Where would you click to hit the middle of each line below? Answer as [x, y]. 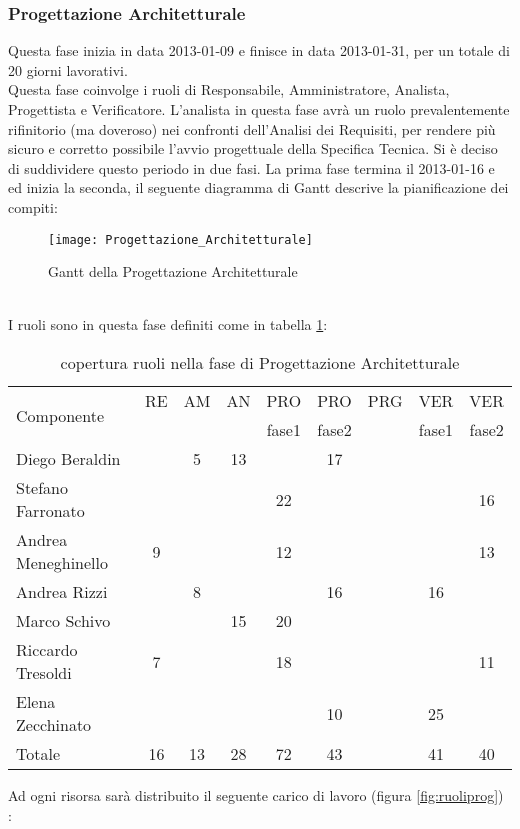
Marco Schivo [63, 620]
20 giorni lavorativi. [68, 69]
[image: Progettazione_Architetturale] [180, 239]
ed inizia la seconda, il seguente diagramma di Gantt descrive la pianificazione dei [258, 187]
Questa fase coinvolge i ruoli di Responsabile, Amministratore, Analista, [229, 89]
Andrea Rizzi [62, 591]
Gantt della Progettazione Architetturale [173, 271]
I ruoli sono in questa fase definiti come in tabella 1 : [168, 324]
